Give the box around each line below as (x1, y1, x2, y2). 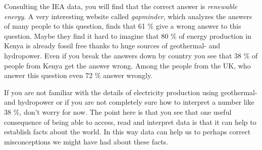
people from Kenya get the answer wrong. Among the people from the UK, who (4, 60, 251, 70)
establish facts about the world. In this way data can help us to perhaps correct (4, 126, 251, 137)
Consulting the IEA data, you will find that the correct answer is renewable (4, 1, 237, 11)
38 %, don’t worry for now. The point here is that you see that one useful (4, 106, 232, 117)
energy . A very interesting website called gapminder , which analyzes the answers (4, 11, 252, 21)
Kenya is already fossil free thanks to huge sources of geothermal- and (4, 40, 220, 51)
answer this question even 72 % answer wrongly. (4, 70, 153, 81)
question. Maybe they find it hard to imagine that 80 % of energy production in (4, 30, 251, 41)
